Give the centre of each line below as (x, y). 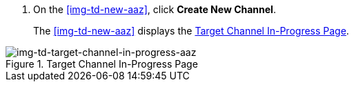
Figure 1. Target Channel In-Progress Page (102, 64)
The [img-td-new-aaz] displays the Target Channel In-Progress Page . (191, 31)
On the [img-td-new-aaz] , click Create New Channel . (155, 9)
